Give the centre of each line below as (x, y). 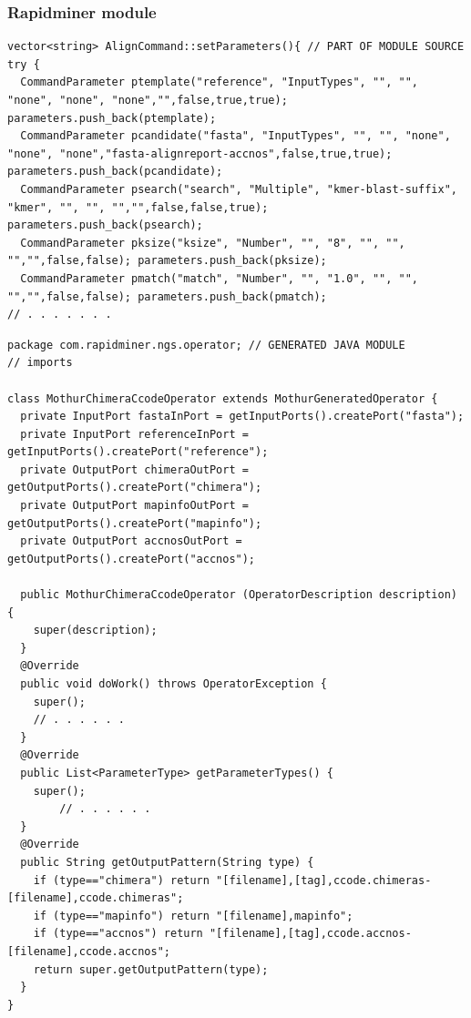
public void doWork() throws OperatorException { (174, 684)
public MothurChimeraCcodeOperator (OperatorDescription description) (239, 595)
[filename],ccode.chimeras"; (96, 898)
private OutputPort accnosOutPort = (131, 541)
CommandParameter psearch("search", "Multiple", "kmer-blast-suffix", (239, 189)
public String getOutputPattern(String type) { (167, 862)
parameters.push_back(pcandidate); (115, 172)
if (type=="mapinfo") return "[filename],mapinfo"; (193, 916)
